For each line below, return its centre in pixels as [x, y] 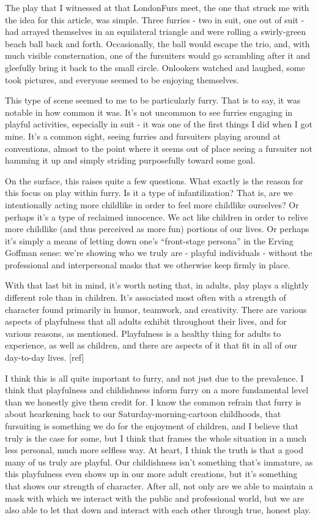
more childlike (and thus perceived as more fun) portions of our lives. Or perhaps [157, 229]
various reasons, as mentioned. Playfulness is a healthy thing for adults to [143, 333]
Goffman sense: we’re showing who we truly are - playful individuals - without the [159, 253]
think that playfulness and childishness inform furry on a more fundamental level [157, 390]
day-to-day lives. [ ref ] [45, 357]
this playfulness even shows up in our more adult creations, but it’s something [151, 474]
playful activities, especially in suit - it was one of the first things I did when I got [159, 124]
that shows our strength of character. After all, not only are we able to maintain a [159, 485]
